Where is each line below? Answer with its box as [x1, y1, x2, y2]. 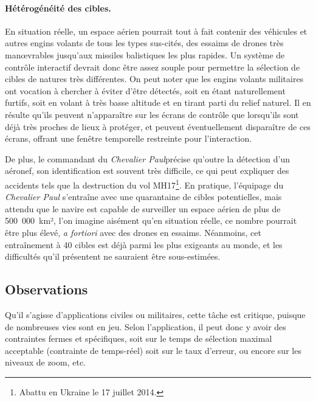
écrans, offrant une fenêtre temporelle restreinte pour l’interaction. [5, 132, 252, 145]
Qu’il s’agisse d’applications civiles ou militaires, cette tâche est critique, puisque [5, 308, 306, 321]
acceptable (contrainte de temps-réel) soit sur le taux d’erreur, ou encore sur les [5, 344, 301, 356]
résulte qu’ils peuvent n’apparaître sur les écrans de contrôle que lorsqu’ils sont [5, 108, 299, 120]
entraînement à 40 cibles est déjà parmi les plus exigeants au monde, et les [5, 238, 283, 251]
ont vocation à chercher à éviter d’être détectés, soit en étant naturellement [5, 84, 286, 97]
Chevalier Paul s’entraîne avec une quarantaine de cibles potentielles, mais [5, 190, 282, 203]
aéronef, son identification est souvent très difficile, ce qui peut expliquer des [5, 164, 289, 177]
